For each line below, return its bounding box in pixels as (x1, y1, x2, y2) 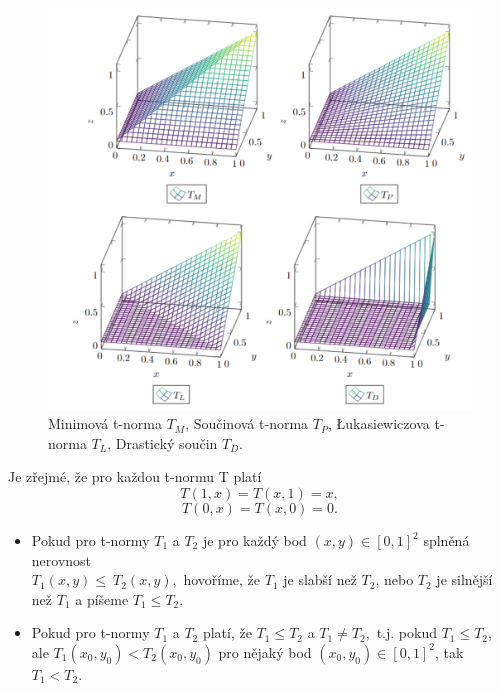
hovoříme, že (183, 569, 261, 590)
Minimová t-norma (48, 413, 162, 434)
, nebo (375, 569, 414, 590)
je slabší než (283, 569, 357, 590)
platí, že (202, 622, 252, 643)
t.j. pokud (376, 622, 437, 643)
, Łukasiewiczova (328, 413, 430, 434)
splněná (423, 530, 470, 551)
